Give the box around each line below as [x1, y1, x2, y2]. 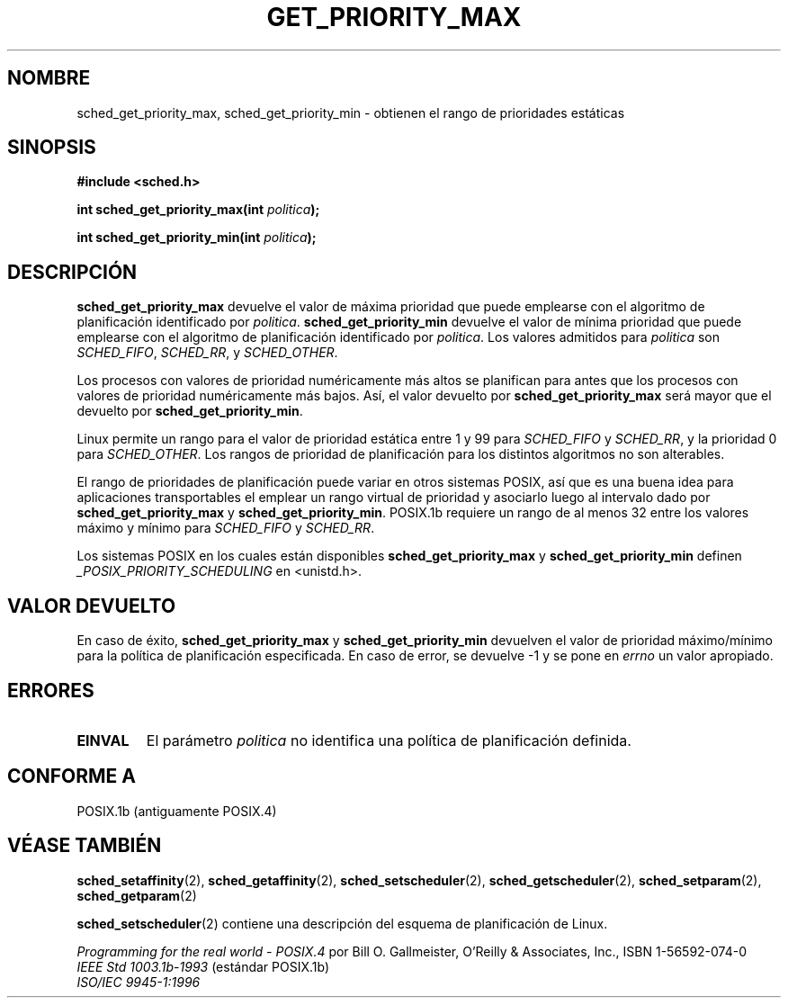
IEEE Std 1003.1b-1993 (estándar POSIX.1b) [76, 958, 330, 974]
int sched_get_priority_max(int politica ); [76, 202, 320, 218]
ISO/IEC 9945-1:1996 [76, 974, 201, 990]
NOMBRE [7, 67, 91, 90]
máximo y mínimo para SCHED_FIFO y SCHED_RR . [76, 520, 375, 536]
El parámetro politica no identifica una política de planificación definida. [146, 731, 631, 749]
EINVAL [76, 731, 130, 749]
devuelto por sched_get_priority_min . [76, 403, 303, 419]
